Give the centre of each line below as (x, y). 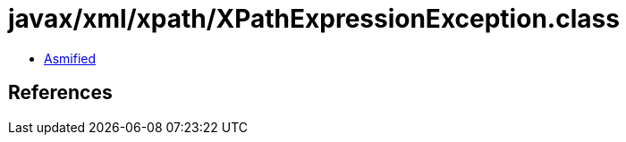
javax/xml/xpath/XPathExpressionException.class (314, 19)
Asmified (70, 58)
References (60, 93)
